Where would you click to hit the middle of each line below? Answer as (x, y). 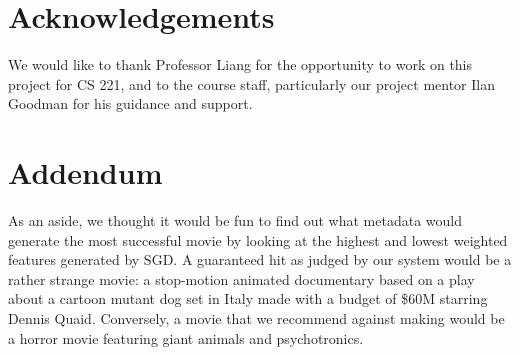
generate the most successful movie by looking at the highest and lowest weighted (258, 239)
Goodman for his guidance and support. (130, 103)
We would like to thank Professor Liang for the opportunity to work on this (240, 64)
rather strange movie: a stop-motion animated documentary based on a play (241, 278)
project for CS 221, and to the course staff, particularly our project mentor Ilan (251, 83)
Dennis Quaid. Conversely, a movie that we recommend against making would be (256, 318)
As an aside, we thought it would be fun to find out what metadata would (235, 220)
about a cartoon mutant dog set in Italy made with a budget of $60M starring (248, 298)
